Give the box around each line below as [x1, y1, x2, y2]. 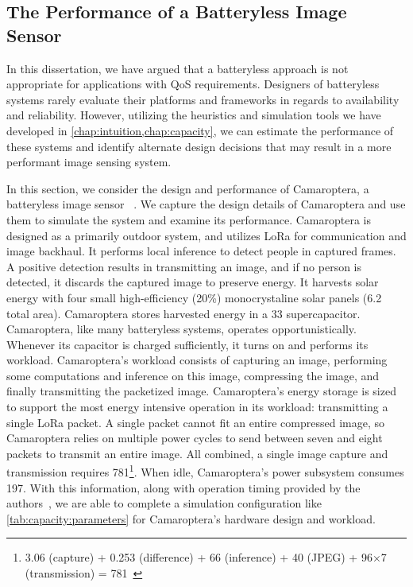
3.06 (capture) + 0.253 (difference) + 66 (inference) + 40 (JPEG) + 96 [25, 549, 372, 566]
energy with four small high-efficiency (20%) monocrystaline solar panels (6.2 [6, 289, 382, 305]
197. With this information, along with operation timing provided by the [6, 479, 361, 496]
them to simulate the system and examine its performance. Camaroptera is [6, 211, 371, 227]
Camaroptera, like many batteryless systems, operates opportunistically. [6, 321, 357, 337]
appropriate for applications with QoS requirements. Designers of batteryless [6, 76, 380, 92]
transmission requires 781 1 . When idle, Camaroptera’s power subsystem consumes [6, 461, 404, 480]
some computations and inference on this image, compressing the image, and [6, 367, 380, 383]
